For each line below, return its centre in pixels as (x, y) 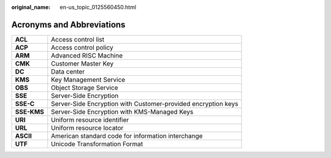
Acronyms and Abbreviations (68, 24)
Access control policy (82, 47)
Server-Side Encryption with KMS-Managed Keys (122, 111)
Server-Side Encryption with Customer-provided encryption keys (145, 103)
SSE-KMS (29, 111)
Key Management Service (88, 80)
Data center (68, 72)
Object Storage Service (85, 88)
